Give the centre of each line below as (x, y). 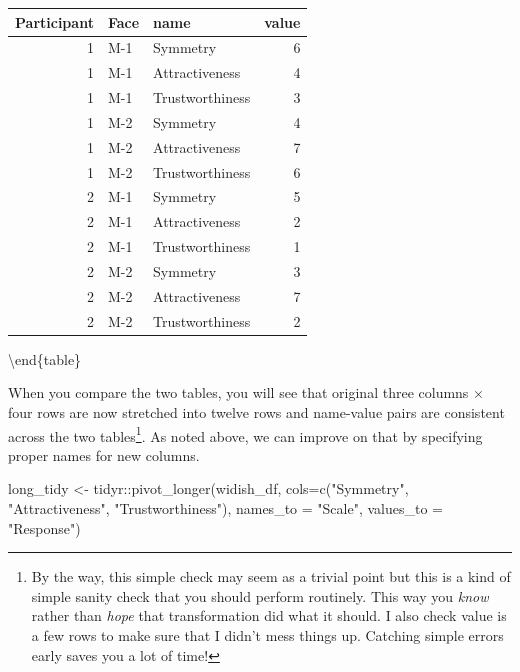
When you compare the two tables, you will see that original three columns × (246, 392)
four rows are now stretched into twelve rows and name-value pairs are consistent (256, 411)
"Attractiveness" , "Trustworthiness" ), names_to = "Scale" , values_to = (225, 507)
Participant (54, 21)
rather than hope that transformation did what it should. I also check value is (269, 615)
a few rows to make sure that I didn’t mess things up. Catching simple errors (267, 634)
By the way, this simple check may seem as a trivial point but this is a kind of (271, 576)
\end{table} (45, 358)
